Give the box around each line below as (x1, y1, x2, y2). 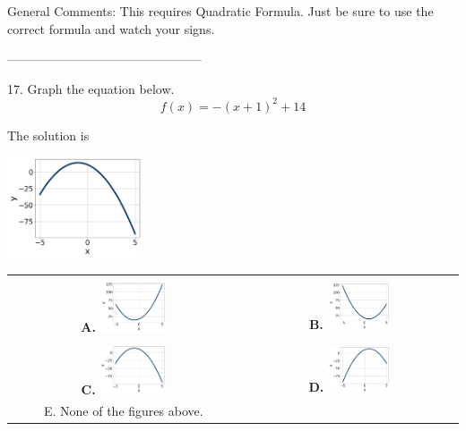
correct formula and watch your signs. (7, 19, 215, 38)
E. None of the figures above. (43, 401, 203, 420)
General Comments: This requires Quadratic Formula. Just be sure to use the (7, 2, 434, 20)
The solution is (7, 125, 90, 144)
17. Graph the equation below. (7, 79, 175, 97)
